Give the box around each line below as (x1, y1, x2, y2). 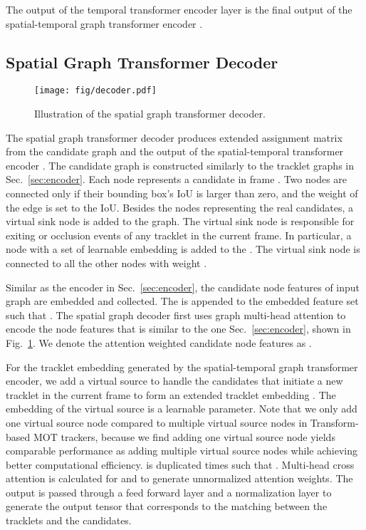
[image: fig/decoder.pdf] (34, 85, 157, 96)
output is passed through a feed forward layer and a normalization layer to (6, 484, 332, 499)
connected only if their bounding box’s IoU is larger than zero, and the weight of (6, 186, 358, 201)
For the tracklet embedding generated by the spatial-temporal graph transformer (6, 359, 358, 374)
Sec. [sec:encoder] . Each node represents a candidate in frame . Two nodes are (6, 172, 347, 187)
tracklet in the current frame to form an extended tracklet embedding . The (6, 387, 336, 402)
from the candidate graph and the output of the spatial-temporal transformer (6, 144, 344, 159)
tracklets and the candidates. (6, 513, 132, 528)
